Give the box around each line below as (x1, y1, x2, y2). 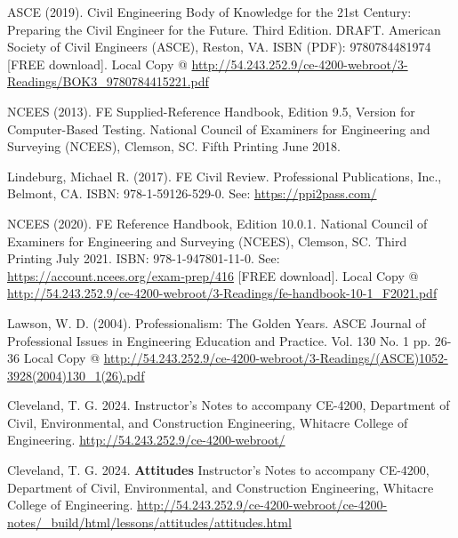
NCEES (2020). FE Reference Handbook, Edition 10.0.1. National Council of (7, 213, 428, 232)
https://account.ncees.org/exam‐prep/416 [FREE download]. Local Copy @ (7, 266, 419, 285)
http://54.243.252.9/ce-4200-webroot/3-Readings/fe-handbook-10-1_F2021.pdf (7, 284, 438, 302)
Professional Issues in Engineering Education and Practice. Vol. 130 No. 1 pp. (7, 331, 431, 349)
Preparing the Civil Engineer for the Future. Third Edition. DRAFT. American (7, 20, 441, 38)
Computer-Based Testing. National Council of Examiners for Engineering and (7, 119, 430, 138)
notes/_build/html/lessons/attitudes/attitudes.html (7, 512, 292, 531)
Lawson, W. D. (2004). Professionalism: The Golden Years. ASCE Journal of (7, 313, 426, 332)
